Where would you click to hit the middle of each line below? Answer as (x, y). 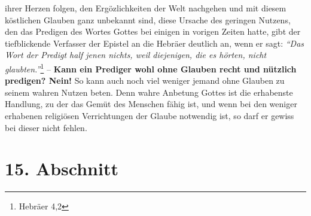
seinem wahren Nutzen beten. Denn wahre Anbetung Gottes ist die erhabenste (149, 92)
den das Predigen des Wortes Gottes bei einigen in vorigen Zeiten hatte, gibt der (153, 31)
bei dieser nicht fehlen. (46, 127)
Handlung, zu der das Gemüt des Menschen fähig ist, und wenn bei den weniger (151, 104)
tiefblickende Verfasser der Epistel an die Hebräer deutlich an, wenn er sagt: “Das (155, 43)
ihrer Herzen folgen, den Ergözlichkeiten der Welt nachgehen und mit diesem (146, 8)
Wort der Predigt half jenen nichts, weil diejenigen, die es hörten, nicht (136, 55)
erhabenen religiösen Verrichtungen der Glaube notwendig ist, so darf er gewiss (150, 115)
